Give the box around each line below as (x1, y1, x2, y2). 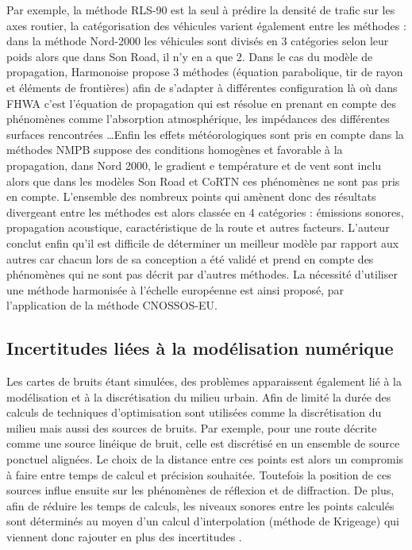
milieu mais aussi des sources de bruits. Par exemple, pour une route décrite (6, 419, 377, 436)
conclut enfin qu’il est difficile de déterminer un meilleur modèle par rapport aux (6, 234, 399, 251)
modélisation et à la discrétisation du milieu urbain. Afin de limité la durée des (6, 388, 391, 405)
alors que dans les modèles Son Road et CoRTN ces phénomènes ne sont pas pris (6, 172, 400, 189)
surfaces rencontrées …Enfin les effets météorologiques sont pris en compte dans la (6, 125, 404, 142)
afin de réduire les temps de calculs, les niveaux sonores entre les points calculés (6, 497, 395, 513)
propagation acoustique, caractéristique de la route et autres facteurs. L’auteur (6, 219, 390, 236)
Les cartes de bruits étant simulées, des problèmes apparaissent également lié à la (6, 373, 402, 390)
